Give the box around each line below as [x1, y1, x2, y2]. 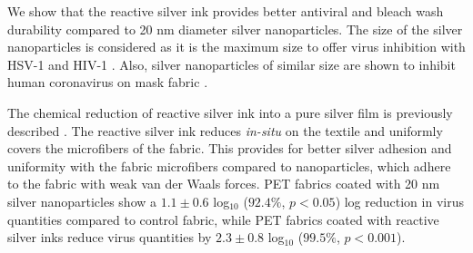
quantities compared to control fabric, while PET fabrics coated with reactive [7, 209, 439, 229]
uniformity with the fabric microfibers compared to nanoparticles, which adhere [7, 156, 451, 175]
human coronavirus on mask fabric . [7, 73, 208, 92]
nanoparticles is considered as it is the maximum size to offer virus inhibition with [7, 37, 466, 56]
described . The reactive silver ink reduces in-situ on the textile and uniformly [7, 121, 443, 140]
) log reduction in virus [335, 191, 464, 210]
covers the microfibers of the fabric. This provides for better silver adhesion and [7, 139, 452, 158]
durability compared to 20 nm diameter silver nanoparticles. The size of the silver [7, 19, 463, 38]
